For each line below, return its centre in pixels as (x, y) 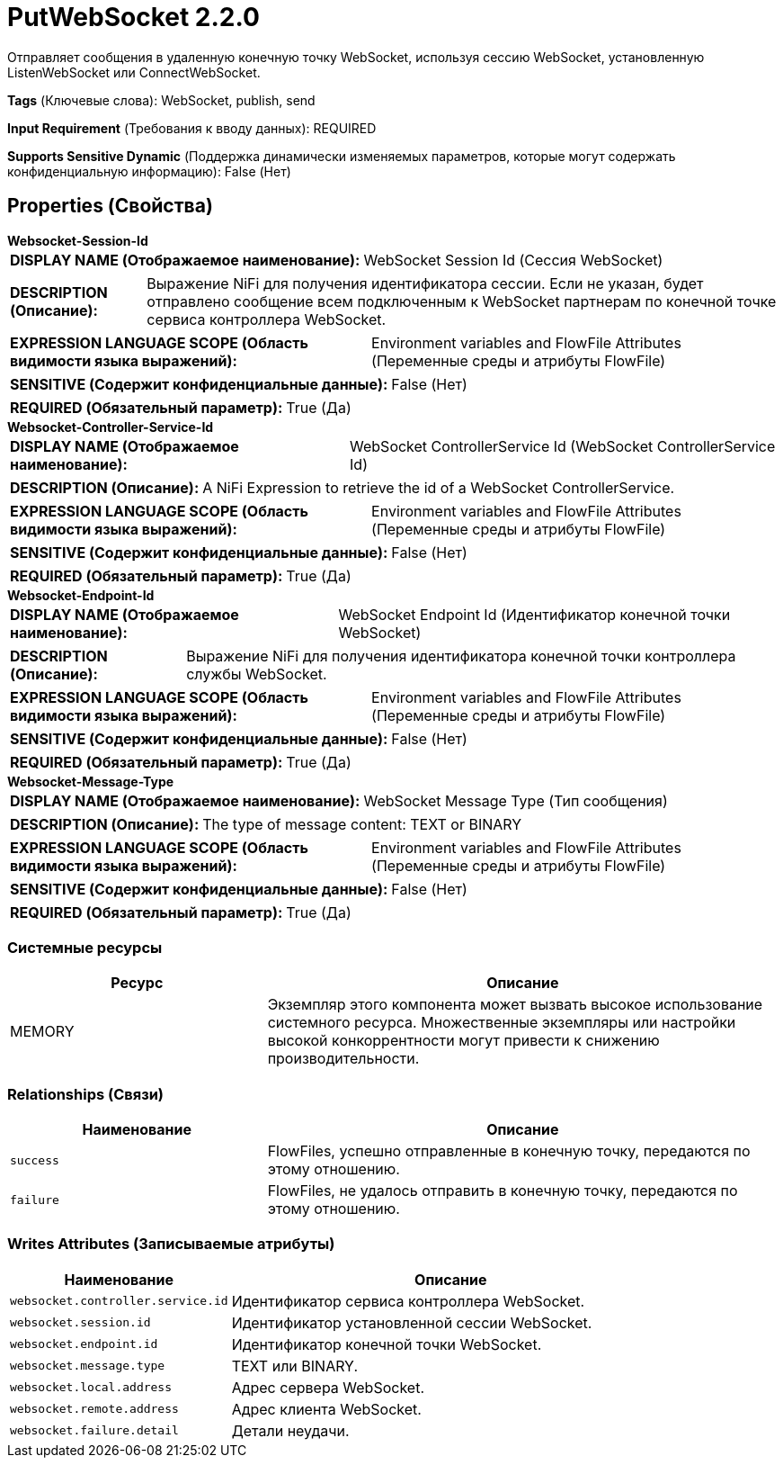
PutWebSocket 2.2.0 (133, 17)
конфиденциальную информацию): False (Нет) (149, 171)
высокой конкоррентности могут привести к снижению (463, 1041)
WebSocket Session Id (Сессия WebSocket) (513, 260)
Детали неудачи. (290, 1430)
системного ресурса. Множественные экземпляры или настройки (502, 1023)
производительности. (343, 1059)
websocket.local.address (91, 1388)
